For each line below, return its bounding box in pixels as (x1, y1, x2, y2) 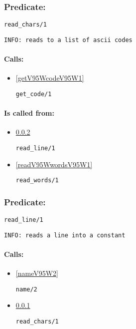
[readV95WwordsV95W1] (15, 159, 93, 169)
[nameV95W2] (15, 268, 58, 278)
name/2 (15, 285, 37, 293)
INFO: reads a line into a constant (4, 231, 126, 239)
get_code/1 (15, 90, 52, 98)
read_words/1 (15, 177, 59, 184)
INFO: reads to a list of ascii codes (4, 36, 133, 44)
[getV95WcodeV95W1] (15, 73, 84, 83)
